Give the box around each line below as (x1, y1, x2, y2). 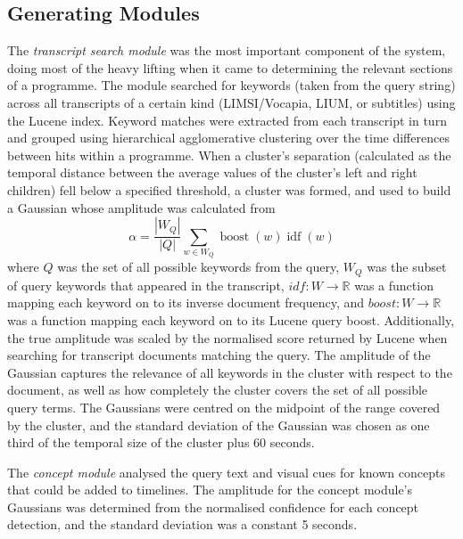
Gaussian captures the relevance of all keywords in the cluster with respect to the (7, 363, 452, 381)
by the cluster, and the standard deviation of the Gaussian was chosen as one (7, 415, 430, 434)
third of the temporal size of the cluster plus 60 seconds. (7, 433, 315, 452)
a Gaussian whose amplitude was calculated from (7, 198, 276, 216)
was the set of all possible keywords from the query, (57, 257, 340, 276)
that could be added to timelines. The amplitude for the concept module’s (7, 480, 413, 499)
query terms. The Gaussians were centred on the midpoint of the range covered (7, 397, 441, 416)
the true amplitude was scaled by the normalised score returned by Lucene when (7, 328, 448, 347)
